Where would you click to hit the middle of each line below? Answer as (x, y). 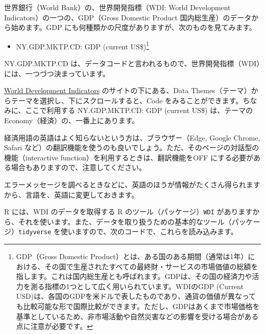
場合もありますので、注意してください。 (78, 167)
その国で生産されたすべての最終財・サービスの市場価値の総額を (151, 266)
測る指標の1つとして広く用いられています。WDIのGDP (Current (137, 286)
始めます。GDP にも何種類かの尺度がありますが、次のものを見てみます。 (134, 27)
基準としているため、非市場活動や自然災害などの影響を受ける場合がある (137, 316)
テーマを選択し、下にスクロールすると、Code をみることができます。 (127, 100)
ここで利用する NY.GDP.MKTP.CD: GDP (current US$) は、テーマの (139, 110)
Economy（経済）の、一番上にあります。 (72, 120)
